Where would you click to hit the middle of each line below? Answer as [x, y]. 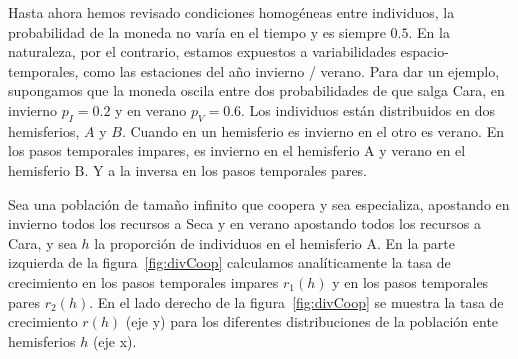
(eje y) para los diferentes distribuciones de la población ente [312, 321]
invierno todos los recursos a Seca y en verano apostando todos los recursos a [245, 223]
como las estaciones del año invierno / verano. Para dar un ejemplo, [291, 70]
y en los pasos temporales [410, 281]
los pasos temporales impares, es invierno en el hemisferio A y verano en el [237, 150]
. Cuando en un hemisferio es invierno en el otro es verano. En [312, 130]
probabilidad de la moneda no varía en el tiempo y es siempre [197, 31]
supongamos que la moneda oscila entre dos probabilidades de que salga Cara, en [256, 90]
